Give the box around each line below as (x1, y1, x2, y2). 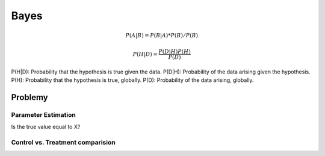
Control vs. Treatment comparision (11, 138, 116, 146)
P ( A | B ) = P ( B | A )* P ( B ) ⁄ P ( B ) (125, 32, 199, 39)
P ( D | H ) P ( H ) (158, 48, 191, 55)
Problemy (11, 92, 48, 102)
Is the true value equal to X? (11, 123, 81, 131)
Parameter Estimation (11, 110, 76, 119)
